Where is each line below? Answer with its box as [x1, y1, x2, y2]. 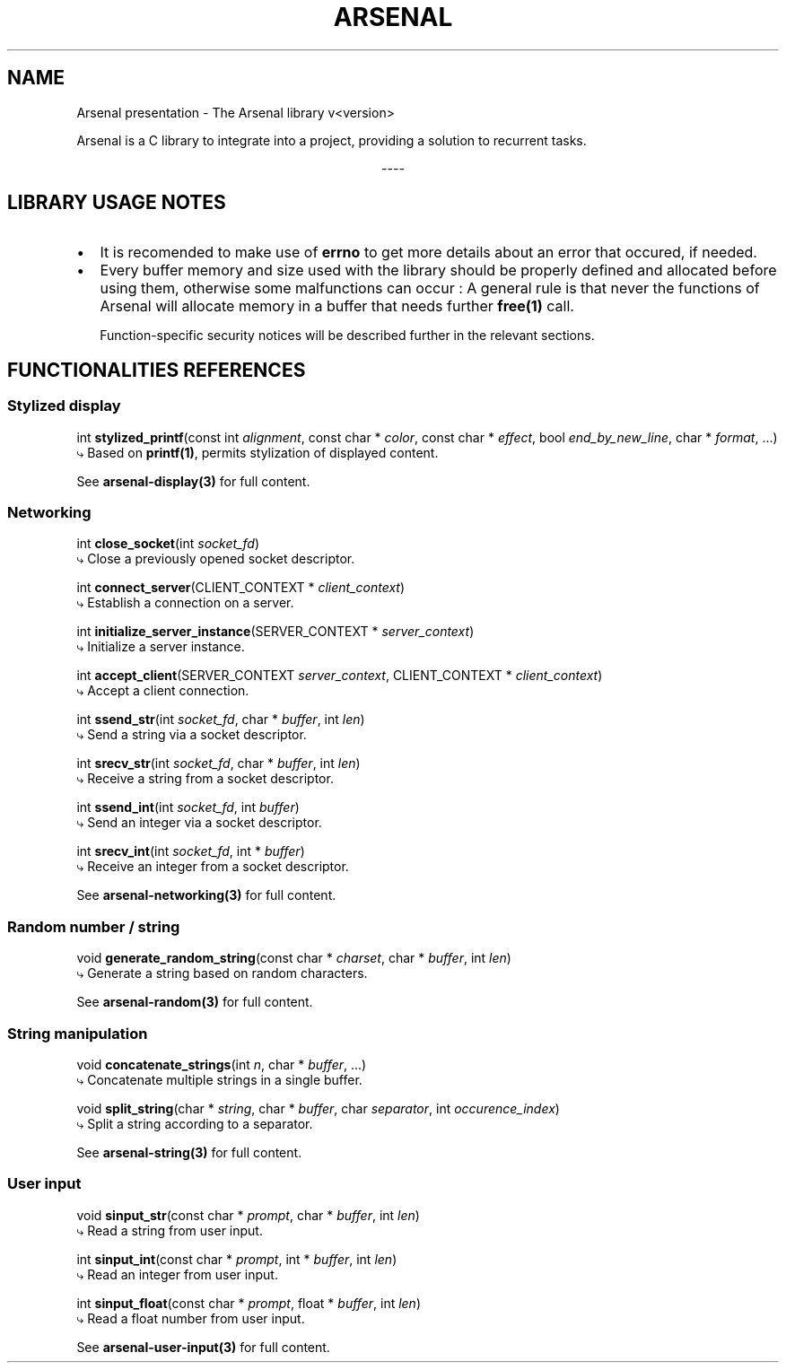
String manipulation [7, 1024, 148, 1043]
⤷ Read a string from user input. [76, 1222, 263, 1238]
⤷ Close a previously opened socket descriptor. [76, 551, 355, 567]
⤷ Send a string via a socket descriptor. [76, 727, 307, 743]
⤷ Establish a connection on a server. [76, 595, 294, 611]
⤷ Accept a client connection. [76, 683, 249, 699]
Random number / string [7, 917, 180, 936]
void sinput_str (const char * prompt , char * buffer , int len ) [76, 1207, 420, 1223]
